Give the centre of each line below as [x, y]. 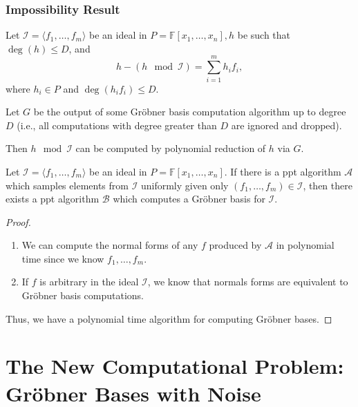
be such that [264, 35]
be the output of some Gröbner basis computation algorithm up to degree [190, 112]
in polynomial [305, 245]
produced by [235, 245]
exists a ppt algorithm [53, 199]
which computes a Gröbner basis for [189, 199]
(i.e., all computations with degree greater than [117, 125]
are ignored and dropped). [286, 125]
